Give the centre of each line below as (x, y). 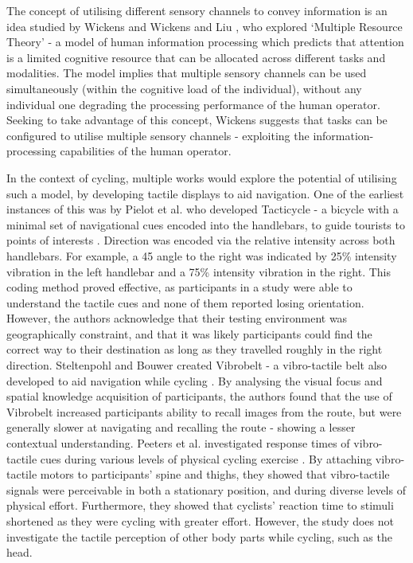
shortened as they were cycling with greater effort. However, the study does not (200, 521)
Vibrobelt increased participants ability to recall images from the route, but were (204, 411)
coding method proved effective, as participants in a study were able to (179, 287)
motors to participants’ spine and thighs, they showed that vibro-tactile (215, 474)
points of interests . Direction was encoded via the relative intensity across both (201, 240)
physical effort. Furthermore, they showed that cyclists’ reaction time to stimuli (200, 505)
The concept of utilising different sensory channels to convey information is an (197, 10)
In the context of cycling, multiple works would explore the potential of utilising (202, 177)
